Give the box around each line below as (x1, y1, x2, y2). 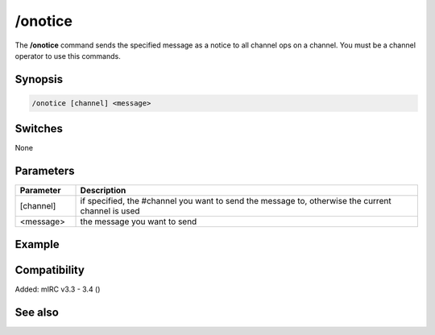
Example (14, 238, 60, 251)
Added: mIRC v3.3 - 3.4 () (14, 284, 101, 294)
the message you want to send (80, 216, 197, 227)
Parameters (14, 164, 75, 178)
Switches (14, 122, 64, 136)
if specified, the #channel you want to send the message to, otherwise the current (80, 196, 391, 207)
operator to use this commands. (14, 51, 121, 60)
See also (14, 305, 60, 319)
